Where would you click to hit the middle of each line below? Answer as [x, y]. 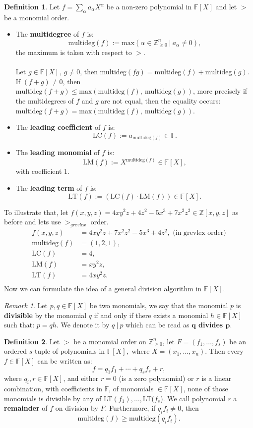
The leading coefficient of [58, 127]
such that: [19, 325]
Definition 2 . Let [32, 341]
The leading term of [49, 187]
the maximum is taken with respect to [74, 52]
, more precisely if [220, 91]
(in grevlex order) [199, 233]
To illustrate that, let [36, 212]
